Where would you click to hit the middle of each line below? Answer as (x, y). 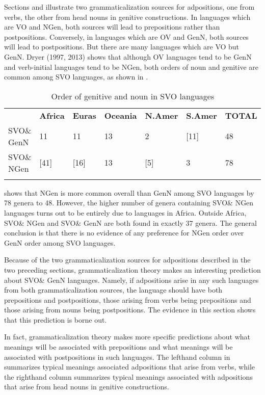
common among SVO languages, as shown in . (76, 77)
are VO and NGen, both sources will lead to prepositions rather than (112, 27)
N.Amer (162, 115)
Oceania (121, 115)
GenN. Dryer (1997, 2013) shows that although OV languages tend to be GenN (128, 56)
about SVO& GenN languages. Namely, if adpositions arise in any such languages (131, 280)
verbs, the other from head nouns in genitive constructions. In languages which (127, 17)
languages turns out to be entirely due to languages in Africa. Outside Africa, (125, 212)
